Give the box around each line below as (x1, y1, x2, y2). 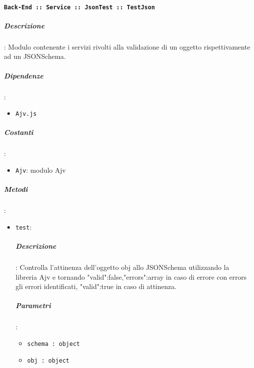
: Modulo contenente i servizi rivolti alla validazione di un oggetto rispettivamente (4, 41, 251, 52)
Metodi (4, 184, 28, 194)
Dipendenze (4, 70, 44, 80)
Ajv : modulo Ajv (15, 164, 66, 175)
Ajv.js (15, 110, 37, 118)
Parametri (15, 300, 51, 311)
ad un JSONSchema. (4, 51, 66, 61)
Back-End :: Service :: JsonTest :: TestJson (4, 3, 155, 11)
